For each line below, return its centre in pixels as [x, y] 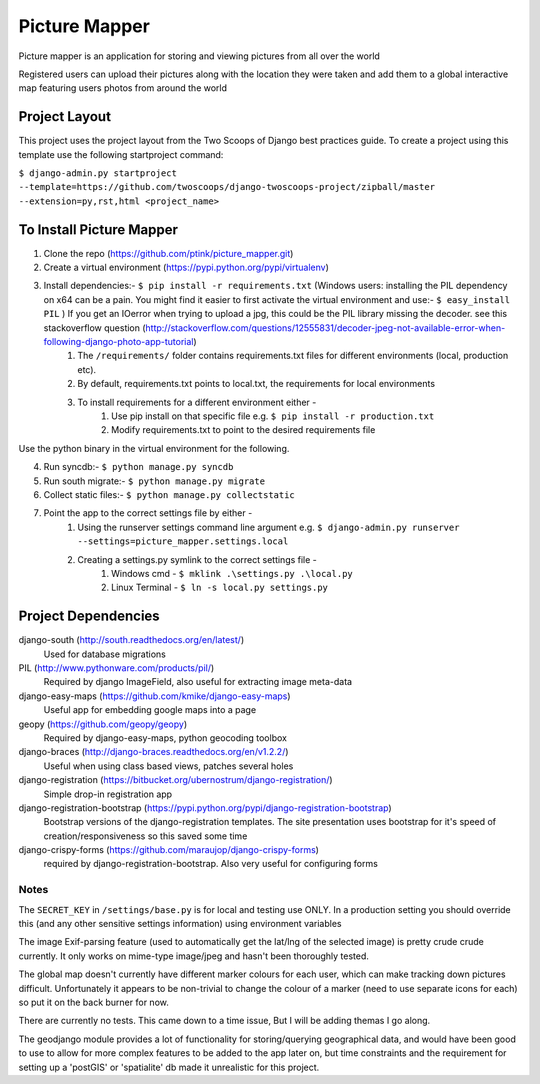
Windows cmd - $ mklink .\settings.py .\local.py [232, 573]
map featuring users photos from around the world [123, 88]
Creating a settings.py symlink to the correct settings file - [197, 559]
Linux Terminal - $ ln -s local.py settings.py [220, 587]
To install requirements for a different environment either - [197, 402]
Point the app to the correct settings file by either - [148, 513]
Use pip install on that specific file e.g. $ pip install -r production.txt [273, 416]
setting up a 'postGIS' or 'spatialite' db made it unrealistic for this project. [169, 1067]
